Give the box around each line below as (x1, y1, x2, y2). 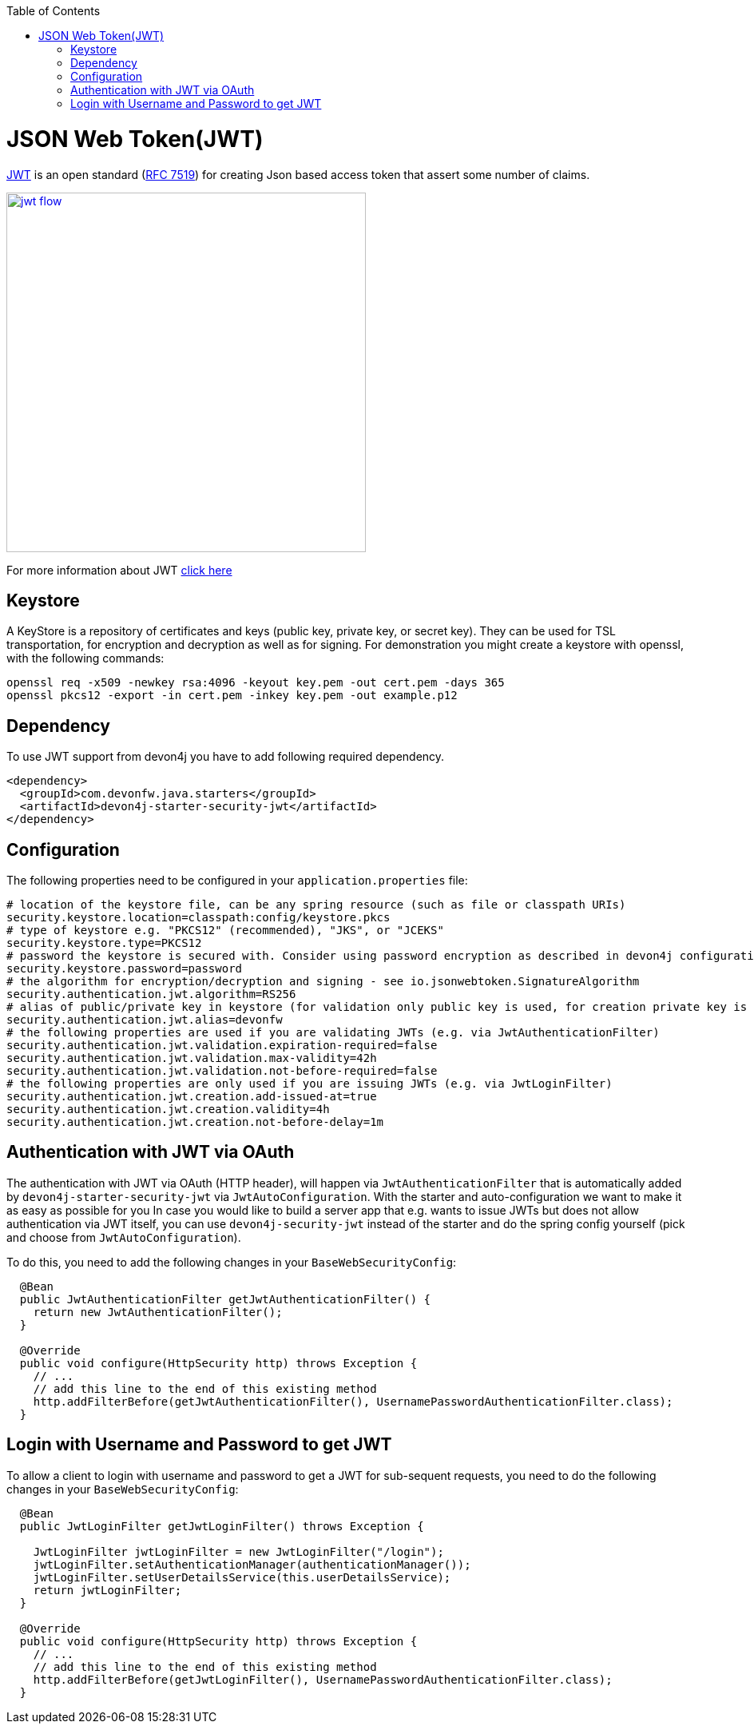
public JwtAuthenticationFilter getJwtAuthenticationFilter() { (19, 1292, 431, 1306)
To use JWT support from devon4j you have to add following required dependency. (6, 750, 445, 764)
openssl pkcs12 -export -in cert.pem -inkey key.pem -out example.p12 (6, 689, 458, 702)
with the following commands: (6, 651, 165, 666)
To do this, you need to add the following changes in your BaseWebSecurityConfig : (6, 1255, 457, 1269)
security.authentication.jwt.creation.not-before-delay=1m (6, 1116, 384, 1129)
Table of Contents (6, 4, 101, 18)
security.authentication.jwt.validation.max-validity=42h (6, 1052, 377, 1065)
